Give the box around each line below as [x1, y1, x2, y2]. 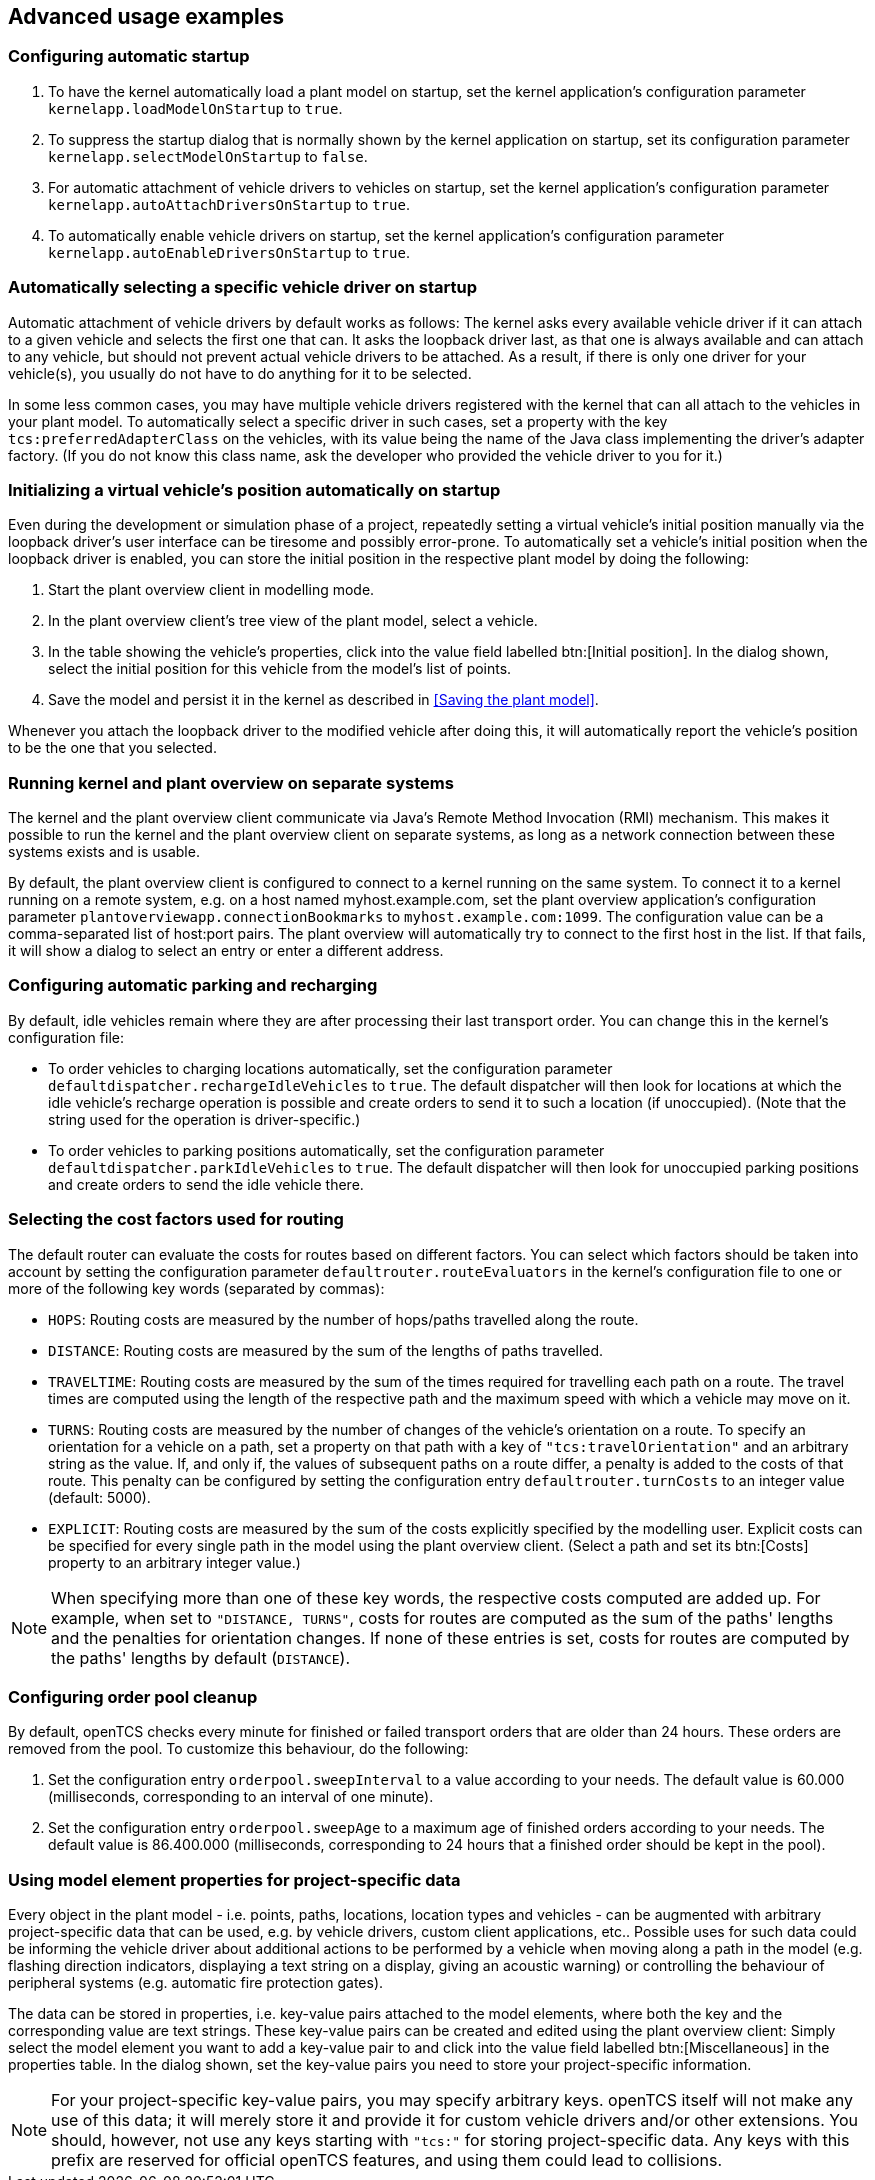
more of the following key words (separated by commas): [8, 1279, 385, 1297]
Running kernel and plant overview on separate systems [8, 772, 454, 793]
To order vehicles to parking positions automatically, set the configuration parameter [48, 1141, 605, 1159]
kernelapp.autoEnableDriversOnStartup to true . [48, 243, 410, 261]
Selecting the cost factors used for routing [8, 1209, 344, 1230]
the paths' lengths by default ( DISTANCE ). [51, 1647, 351, 1668]
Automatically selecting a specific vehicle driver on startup [8, 277, 478, 298]
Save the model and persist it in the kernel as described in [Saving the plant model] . [48, 691, 599, 709]
